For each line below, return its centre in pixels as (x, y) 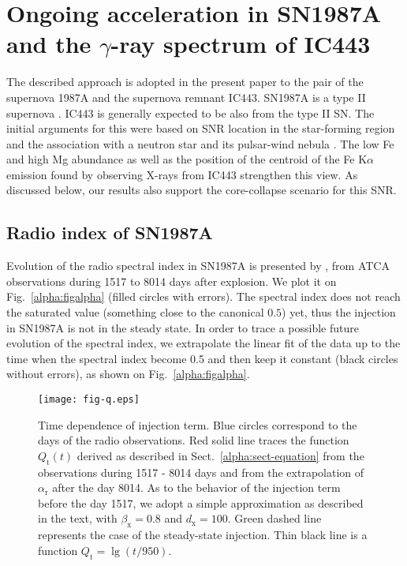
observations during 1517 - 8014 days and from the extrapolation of (201, 472)
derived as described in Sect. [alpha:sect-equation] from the (220, 455)
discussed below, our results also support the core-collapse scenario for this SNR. (202, 190)
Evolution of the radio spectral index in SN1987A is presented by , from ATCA (198, 266)
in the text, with (78, 518)
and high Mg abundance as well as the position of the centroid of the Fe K (187, 159)
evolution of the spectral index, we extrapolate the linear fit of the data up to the (203, 343)
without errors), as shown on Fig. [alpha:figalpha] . (128, 374)
